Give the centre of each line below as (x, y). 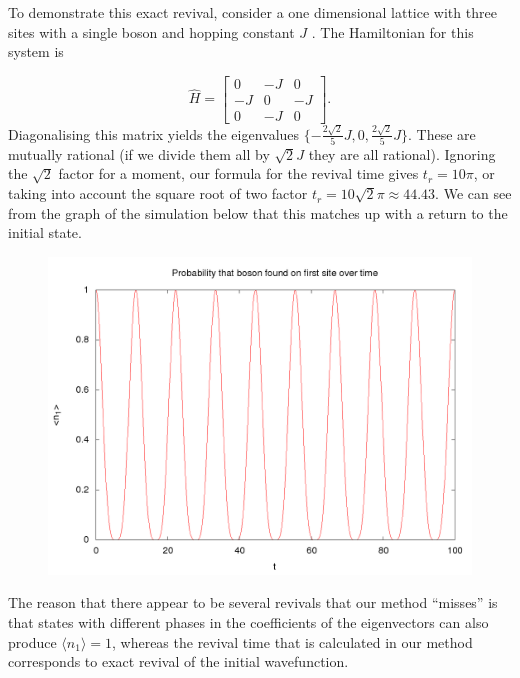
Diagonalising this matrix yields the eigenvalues (154, 133)
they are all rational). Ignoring (402, 153)
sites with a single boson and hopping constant (151, 31)
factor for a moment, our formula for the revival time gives (238, 173)
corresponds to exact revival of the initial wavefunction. (178, 661)
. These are (441, 133)
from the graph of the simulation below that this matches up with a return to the (258, 212)
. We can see (473, 193)
